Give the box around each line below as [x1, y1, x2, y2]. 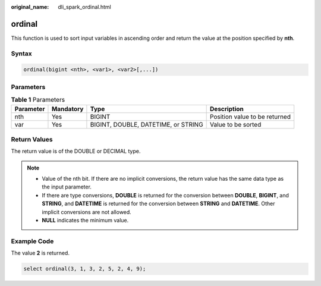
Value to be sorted [210, 120, 262, 128]
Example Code [11, 237, 54, 245]
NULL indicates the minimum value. [42, 217, 129, 224]
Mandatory [51, 105, 84, 113]
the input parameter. [42, 183, 92, 190]
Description [210, 105, 244, 113]
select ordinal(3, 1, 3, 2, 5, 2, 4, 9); [23, 265, 146, 272]
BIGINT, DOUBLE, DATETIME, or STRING [90, 120, 203, 128]
